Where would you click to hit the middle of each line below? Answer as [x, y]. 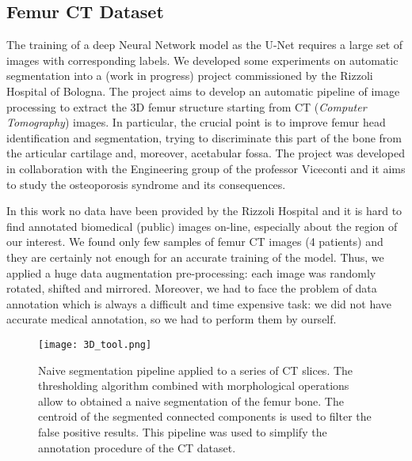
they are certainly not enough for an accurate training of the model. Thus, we [195, 257]
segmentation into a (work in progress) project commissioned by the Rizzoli [190, 76]
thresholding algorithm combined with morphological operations [194, 385]
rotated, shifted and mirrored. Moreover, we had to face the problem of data [192, 288]
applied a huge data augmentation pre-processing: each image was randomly [191, 272]
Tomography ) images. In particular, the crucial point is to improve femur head [196, 122]
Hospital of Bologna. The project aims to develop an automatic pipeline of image [203, 91]
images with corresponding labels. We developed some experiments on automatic [202, 60]
